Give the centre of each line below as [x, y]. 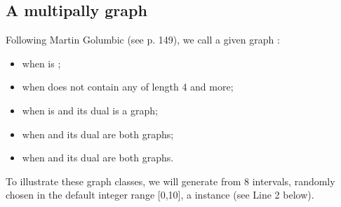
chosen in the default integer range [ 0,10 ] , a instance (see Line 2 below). [160, 195]
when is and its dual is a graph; [90, 110]
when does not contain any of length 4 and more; [128, 87]
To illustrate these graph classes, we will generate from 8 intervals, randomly [170, 181]
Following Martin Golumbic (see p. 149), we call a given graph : [143, 40]
